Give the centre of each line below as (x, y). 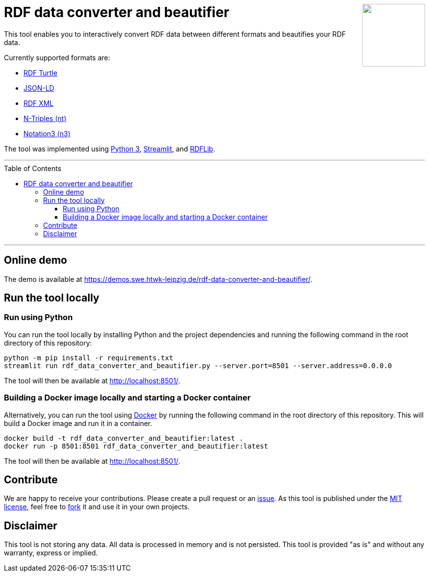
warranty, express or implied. (51, 553)
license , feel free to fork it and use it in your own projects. (97, 507)
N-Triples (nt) (45, 118)
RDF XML (39, 103)
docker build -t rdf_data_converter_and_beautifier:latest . (124, 438)
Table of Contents (33, 168)
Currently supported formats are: (57, 57)
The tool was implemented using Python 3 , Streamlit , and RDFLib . (110, 149)
